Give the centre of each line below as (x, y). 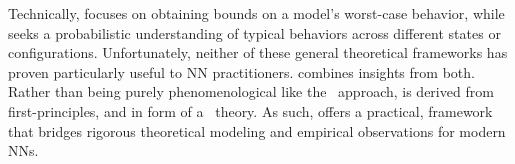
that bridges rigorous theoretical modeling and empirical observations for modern (257, 130)
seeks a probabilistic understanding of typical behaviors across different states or (254, 32)
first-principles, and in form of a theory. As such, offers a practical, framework (250, 110)
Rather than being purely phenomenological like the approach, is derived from (251, 91)
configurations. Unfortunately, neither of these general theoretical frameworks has (258, 52)
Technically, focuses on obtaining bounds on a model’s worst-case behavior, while (256, 13)
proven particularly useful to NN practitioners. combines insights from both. (241, 71)
